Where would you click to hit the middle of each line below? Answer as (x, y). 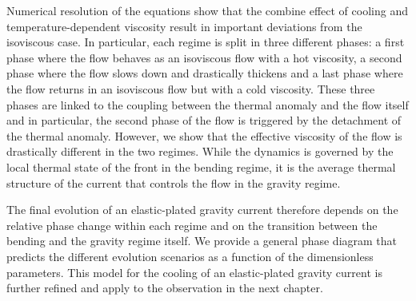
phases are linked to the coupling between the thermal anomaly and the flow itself (208, 104)
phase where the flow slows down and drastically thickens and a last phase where (205, 73)
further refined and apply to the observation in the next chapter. (165, 288)
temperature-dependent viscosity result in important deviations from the (184, 26)
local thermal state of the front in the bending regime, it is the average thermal (201, 166)
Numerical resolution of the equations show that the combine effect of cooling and (207, 10)
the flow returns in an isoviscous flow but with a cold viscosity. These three (191, 88)
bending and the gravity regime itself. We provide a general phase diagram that (202, 241)
